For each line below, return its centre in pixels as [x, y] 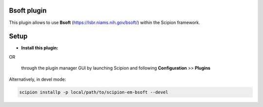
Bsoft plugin [28, 11]
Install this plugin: [40, 48]
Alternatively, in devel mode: [38, 79]
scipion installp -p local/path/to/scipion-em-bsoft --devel [94, 92]
